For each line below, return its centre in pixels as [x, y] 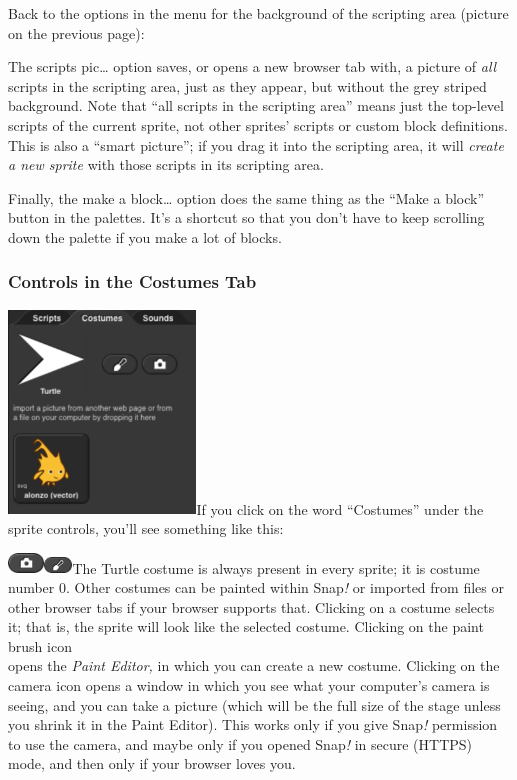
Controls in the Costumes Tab [132, 281]
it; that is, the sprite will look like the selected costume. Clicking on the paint [246, 626]
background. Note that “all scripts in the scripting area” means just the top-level [256, 105]
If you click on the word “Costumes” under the [340, 508]
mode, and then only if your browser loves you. [152, 763]
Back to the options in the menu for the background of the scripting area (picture [258, 13]
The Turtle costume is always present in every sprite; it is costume [276, 567]
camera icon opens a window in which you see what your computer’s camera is [249, 684]
